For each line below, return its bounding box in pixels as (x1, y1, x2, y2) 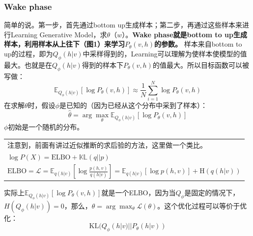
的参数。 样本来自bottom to (154, 39, 242, 49)
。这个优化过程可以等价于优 (157, 200, 247, 210)
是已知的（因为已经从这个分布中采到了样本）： (59, 100, 207, 110)
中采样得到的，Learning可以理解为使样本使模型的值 (83, 49, 247, 58)
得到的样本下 (82, 59, 123, 70)
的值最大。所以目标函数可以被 (152, 59, 249, 70)
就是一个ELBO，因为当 (101, 187, 176, 197)
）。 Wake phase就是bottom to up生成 (122, 29, 247, 39)
